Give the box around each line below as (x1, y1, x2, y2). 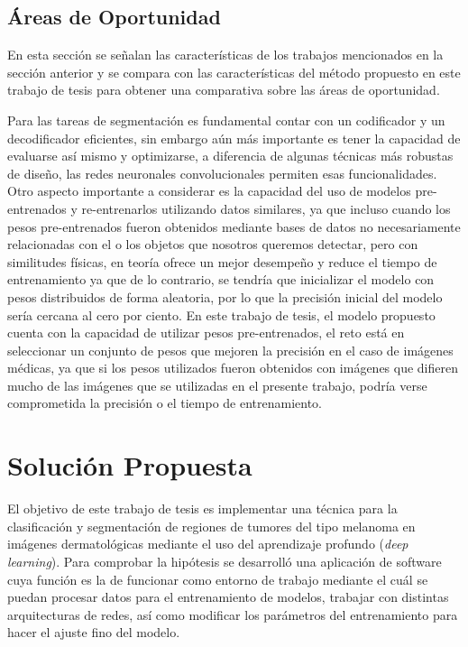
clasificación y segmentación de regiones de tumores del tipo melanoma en (7, 516, 416, 535)
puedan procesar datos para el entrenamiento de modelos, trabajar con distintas (7, 587, 449, 606)
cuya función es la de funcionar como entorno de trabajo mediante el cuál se (7, 569, 428, 588)
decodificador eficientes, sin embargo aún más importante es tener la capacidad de (7, 128, 461, 147)
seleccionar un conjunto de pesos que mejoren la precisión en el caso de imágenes (7, 340, 454, 359)
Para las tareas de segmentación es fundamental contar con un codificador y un (7, 110, 445, 129)
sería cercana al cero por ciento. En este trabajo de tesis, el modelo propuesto (7, 305, 436, 324)
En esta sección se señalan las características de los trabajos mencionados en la (7, 45, 444, 64)
